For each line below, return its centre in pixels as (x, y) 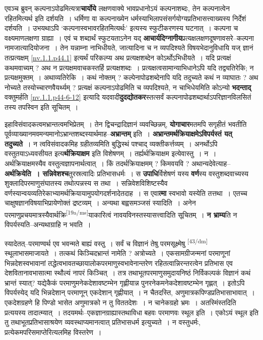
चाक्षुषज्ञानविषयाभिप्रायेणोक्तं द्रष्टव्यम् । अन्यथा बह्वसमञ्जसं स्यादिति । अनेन (100, 203)
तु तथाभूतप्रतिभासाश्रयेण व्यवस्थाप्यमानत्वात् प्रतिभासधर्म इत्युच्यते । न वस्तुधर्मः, (103, 322)
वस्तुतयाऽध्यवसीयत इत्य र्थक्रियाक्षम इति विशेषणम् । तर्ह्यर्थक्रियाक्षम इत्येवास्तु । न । (111, 153)
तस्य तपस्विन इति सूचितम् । (42, 107)
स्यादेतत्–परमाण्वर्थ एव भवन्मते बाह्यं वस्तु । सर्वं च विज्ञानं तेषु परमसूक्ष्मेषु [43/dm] (106, 242)
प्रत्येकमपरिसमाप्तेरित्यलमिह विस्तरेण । (53, 332)
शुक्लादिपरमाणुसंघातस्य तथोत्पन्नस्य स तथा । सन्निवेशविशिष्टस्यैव (86, 183)
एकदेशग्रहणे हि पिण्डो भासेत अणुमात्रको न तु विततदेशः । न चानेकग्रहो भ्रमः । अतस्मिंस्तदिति (120, 302)
